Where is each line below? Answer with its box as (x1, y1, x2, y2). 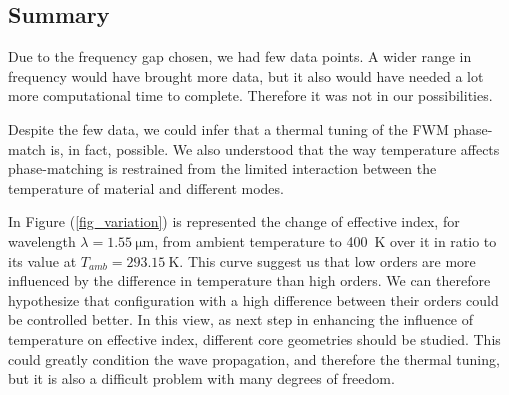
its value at (8, 250, 77, 271)
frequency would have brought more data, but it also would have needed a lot (8, 65, 484, 86)
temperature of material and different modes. (8, 177, 284, 198)
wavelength (8, 230, 76, 251)
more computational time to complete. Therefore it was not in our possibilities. (8, 85, 493, 106)
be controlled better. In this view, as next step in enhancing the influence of (8, 309, 474, 330)
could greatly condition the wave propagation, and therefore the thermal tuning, (8, 348, 500, 369)
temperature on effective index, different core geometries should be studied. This (8, 328, 501, 349)
